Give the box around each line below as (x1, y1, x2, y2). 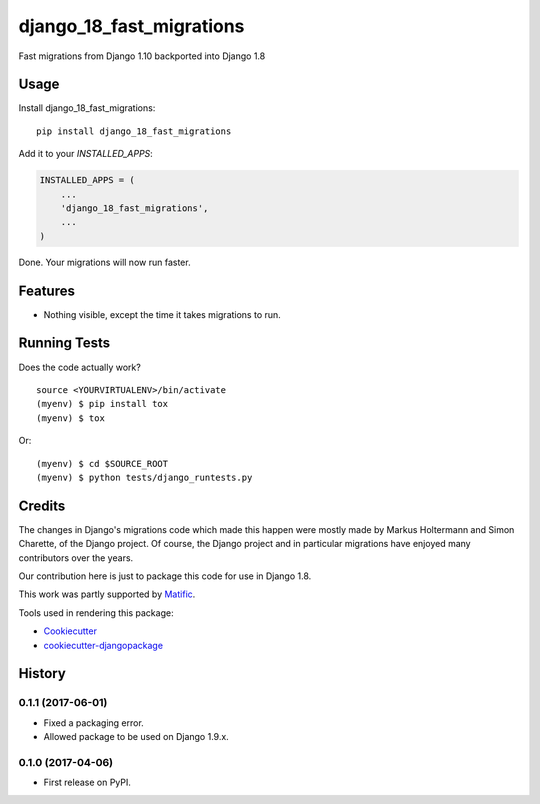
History (18, 665, 67, 682)
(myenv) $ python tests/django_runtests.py (36, 471, 253, 483)
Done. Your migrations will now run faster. (18, 256, 191, 268)
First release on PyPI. (43, 776, 132, 789)
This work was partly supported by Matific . (18, 588, 196, 600)
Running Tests (18, 335, 110, 352)
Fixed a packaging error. (43, 716, 144, 729)
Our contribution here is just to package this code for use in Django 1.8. (18, 570, 312, 582)
